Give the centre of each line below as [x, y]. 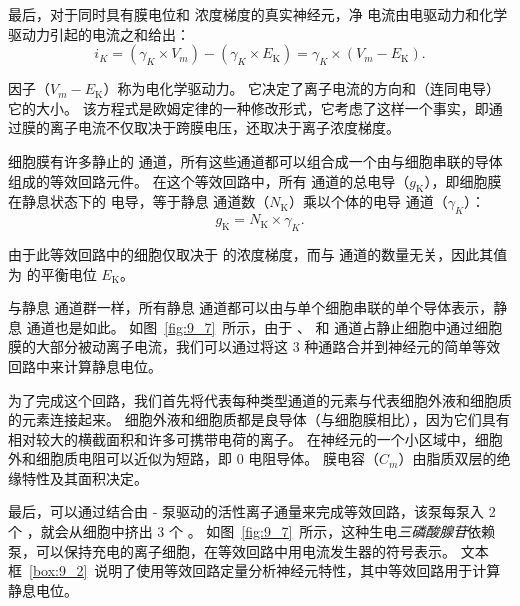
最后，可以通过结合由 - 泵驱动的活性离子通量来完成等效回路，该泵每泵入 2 [252, 511]
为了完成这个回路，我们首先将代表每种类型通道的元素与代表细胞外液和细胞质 [260, 399]
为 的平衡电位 [52, 273]
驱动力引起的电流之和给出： [99, 33]
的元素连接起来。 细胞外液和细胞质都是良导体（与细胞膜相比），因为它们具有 [259, 419]
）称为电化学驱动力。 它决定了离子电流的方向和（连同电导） [302, 88]
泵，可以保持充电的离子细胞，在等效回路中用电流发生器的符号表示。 [232, 550]
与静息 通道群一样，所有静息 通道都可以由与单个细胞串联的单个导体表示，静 [258, 307]
